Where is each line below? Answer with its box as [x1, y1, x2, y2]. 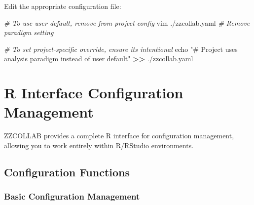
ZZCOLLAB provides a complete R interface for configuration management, [4, 130, 234, 141]
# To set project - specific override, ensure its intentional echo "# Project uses [4, 43, 238, 54]
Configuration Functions [4, 164, 130, 179]
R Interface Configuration [4, 82, 183, 103]
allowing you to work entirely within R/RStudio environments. [4, 140, 194, 150]
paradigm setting [4, 27, 54, 38]
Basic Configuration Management [4, 190, 140, 203]
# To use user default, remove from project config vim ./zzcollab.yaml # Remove [4, 17, 250, 28]
